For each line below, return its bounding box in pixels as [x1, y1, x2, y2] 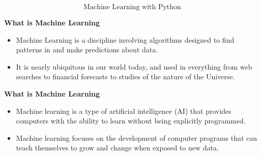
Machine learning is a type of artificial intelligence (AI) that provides [16, 105, 231, 116]
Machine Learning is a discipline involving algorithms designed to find [16, 34, 235, 45]
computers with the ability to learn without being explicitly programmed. [16, 115, 246, 126]
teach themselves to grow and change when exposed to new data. [16, 142, 219, 153]
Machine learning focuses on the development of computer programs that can [16, 132, 257, 143]
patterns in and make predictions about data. [16, 44, 158, 55]
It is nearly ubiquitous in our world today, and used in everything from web [16, 61, 252, 72]
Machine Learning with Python [83, 4, 181, 11]
